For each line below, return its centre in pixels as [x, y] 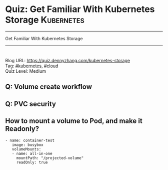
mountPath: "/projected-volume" [50, 158]
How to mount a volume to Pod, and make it [74, 121]
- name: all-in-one [32, 153]
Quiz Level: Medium [26, 71]
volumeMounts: [26, 149]
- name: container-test [30, 140]
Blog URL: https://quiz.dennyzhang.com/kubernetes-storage [67, 60]
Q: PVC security [31, 104]
